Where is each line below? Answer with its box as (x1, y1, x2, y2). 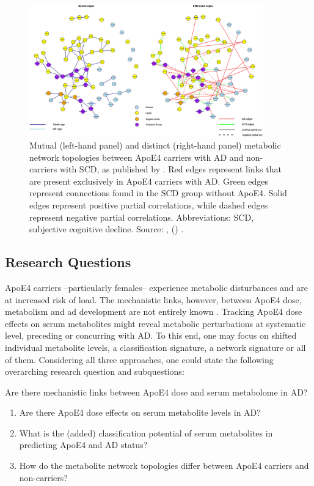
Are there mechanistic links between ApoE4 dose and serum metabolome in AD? (5, 385, 308, 398)
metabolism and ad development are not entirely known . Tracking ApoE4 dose (5, 305, 302, 318)
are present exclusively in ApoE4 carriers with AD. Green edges (29, 174, 269, 187)
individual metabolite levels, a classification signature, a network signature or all (5, 341, 306, 353)
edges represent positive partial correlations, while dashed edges (29, 198, 268, 211)
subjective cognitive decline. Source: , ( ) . (29, 223, 184, 235)
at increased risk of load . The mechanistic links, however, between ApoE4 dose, (5, 293, 302, 306)
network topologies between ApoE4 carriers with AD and (29, 150, 244, 163)
